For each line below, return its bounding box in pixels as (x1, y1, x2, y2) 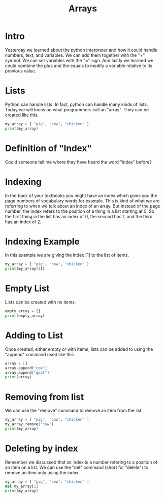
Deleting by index (5, 443, 78, 454)
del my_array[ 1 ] (5, 484, 38, 489)
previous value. (5, 67, 36, 74)
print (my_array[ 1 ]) (5, 266, 45, 271)
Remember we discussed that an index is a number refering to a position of (5, 459, 158, 465)
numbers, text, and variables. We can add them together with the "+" (5, 52, 145, 58)
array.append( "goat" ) (5, 370, 50, 375)
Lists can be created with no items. (5, 299, 76, 305)
